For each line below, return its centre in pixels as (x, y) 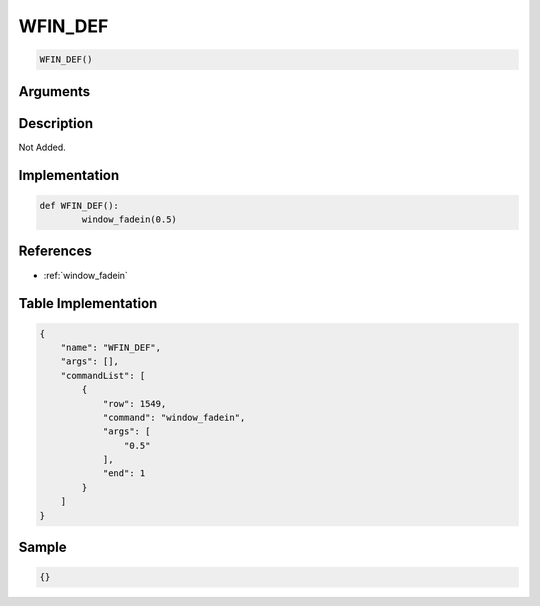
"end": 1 (124, 473)
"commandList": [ (103, 375)
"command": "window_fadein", (174, 417)
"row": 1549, (134, 403)
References (55, 251)
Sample (42, 547)
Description (56, 123)
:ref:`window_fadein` (86, 275)
